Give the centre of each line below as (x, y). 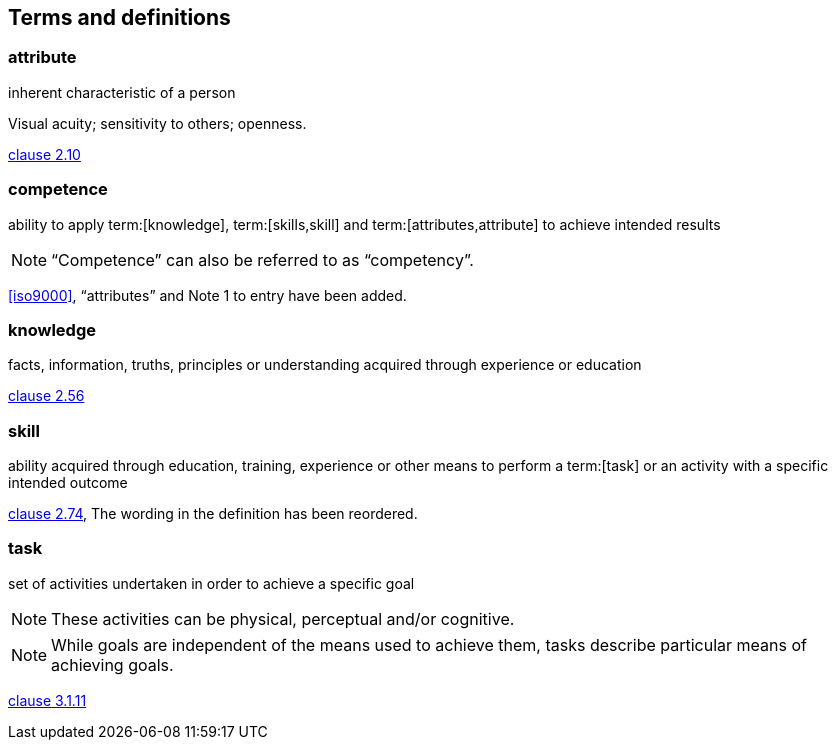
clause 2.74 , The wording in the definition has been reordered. (213, 514)
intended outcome (68, 483)
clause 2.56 (46, 396)
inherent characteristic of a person (122, 92)
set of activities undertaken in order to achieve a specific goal (211, 583)
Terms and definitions (119, 17)
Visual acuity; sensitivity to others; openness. (157, 123)
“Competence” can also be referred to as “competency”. (262, 259)
